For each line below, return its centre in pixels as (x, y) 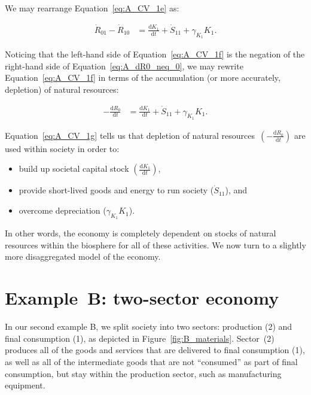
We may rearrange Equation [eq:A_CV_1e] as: (92, 8)
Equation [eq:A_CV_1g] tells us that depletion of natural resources (130, 135)
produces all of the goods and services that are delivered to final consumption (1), (155, 350)
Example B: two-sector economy (142, 298)
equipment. (25, 385)
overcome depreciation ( (62, 210)
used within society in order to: (62, 148)
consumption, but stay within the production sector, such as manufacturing (143, 373)
